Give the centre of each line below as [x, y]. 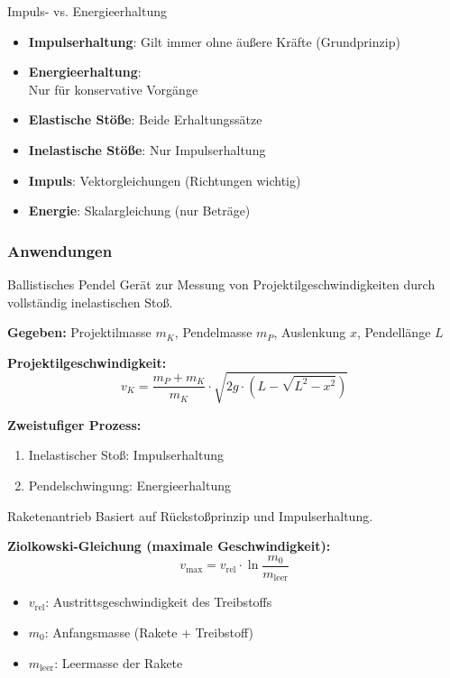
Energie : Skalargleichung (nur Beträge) [139, 211]
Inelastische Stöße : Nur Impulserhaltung [147, 149]
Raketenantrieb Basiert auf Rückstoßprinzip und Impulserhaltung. [190, 515]
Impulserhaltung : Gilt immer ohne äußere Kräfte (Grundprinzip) [214, 41]
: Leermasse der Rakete [119, 662]
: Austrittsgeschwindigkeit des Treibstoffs [159, 602]
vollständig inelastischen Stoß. [90, 302]
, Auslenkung [310, 332]
